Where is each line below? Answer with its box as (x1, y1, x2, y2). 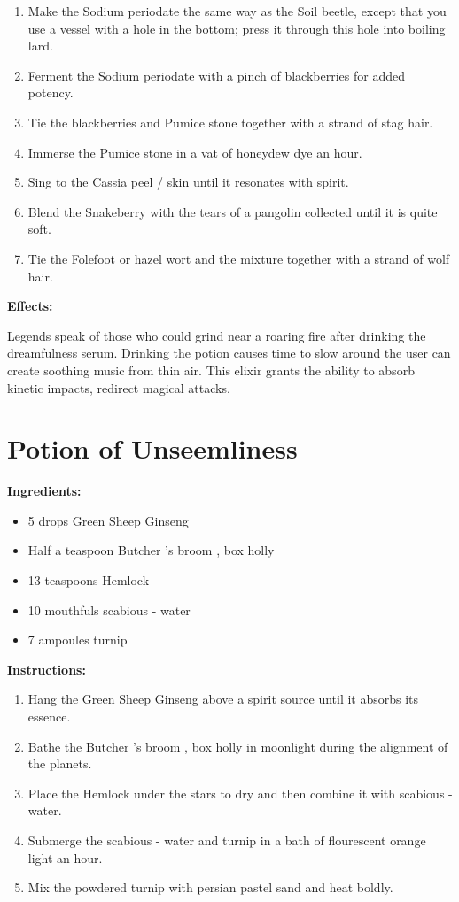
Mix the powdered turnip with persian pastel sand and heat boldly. (27, 878, 393, 897)
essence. (27, 706, 71, 725)
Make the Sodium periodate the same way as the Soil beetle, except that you (27, 2, 447, 19)
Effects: (7, 297, 53, 315)
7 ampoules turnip (27, 630, 128, 649)
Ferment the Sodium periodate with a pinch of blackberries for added (27, 66, 405, 84)
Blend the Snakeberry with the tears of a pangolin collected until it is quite (27, 202, 438, 220)
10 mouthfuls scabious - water (27, 600, 191, 619)
